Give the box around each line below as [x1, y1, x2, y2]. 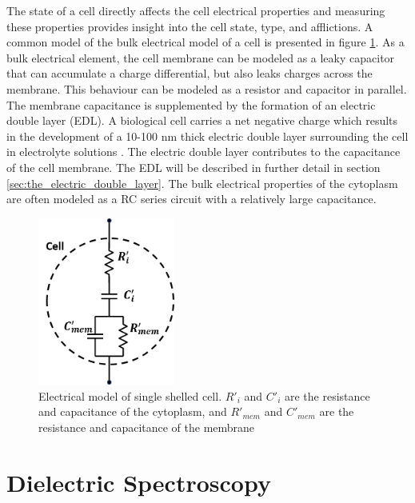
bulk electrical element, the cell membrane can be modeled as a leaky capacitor [6, 49, 395, 66]
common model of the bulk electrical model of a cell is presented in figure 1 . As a [6, 34, 405, 50]
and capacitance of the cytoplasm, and [38, 403, 227, 420]
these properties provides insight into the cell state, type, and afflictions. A [6, 18, 373, 34]
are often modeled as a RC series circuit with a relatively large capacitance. [6, 190, 377, 207]
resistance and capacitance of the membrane [38, 418, 255, 435]
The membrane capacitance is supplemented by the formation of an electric [6, 96, 376, 113]
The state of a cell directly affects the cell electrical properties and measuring [6, 2, 385, 18]
